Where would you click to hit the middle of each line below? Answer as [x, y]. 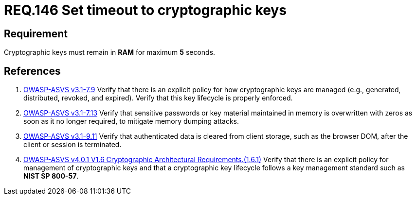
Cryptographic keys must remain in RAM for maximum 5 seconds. [110, 52]
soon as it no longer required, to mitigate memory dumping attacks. [131, 121]
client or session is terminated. [72, 145]
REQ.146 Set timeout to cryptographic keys [145, 10]
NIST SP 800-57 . [51, 176]
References [32, 71]
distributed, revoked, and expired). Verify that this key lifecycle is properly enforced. [158, 98]
